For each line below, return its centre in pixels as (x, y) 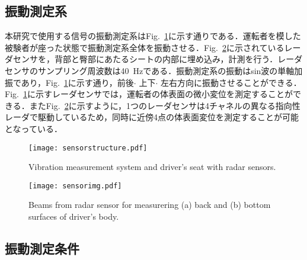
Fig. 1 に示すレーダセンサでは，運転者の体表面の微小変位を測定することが (149, 94)
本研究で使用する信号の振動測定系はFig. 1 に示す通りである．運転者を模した (153, 36)
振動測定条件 (42, 248)
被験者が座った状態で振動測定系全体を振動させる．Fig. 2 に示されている (145, 47)
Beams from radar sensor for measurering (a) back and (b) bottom (150, 205)
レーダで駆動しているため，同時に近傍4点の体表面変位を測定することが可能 (152, 117)
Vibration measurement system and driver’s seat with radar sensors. (152, 167)
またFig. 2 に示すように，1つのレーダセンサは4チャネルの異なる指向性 (165, 105)
